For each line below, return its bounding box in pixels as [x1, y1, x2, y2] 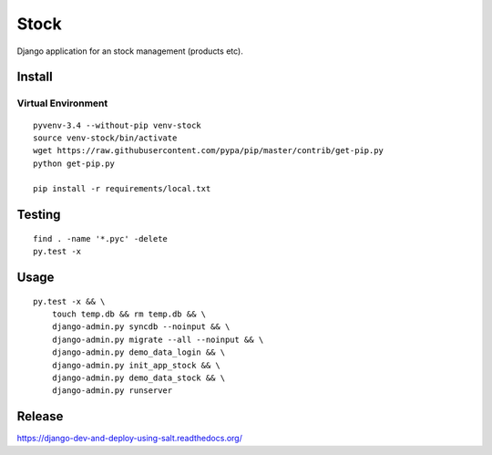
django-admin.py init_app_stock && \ [51, 360, 220, 370]
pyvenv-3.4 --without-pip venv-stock [33, 119, 202, 130]
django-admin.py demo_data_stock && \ [51, 373, 226, 383]
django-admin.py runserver [51, 386, 173, 396]
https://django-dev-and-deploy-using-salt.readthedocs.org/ [16, 433, 243, 444]
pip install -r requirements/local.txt [33, 183, 211, 194]
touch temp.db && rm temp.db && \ [51, 309, 207, 319]
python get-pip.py [33, 158, 116, 169]
